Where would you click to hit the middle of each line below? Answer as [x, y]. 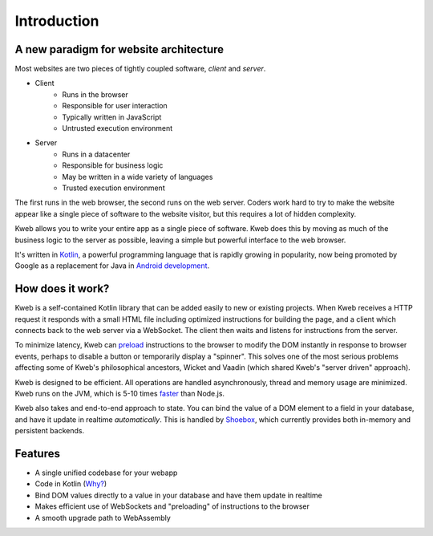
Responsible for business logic [113, 165]
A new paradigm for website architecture [119, 49]
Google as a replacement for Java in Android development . [112, 266]
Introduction [57, 21]
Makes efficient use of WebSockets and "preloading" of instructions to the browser [172, 506]
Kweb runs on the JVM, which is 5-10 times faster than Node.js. [119, 393]
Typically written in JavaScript [112, 117]
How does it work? [62, 289]
